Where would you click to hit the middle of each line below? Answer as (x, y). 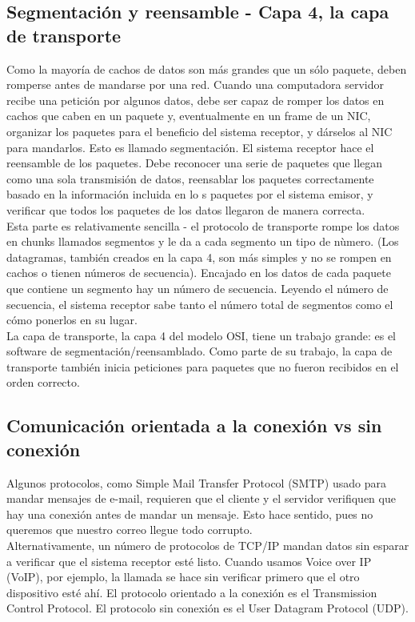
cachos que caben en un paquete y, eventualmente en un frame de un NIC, (189, 116)
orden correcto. (43, 382)
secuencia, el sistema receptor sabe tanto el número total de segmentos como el (200, 304)
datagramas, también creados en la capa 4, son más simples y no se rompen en (199, 257)
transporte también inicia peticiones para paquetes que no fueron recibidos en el (203, 366)
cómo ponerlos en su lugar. (72, 320)
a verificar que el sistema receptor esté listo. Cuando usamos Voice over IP (189, 561)
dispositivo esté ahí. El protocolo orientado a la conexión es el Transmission (192, 592)
